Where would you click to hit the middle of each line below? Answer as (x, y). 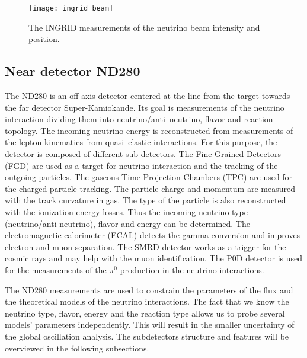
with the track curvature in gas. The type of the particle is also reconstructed (145, 200)
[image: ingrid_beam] (71, 8)
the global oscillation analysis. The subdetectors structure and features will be (147, 336)
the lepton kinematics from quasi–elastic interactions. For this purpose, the (141, 142)
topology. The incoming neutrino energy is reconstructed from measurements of (149, 130)
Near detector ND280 (73, 71)
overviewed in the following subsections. (77, 348)
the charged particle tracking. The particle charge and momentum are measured (150, 188)
